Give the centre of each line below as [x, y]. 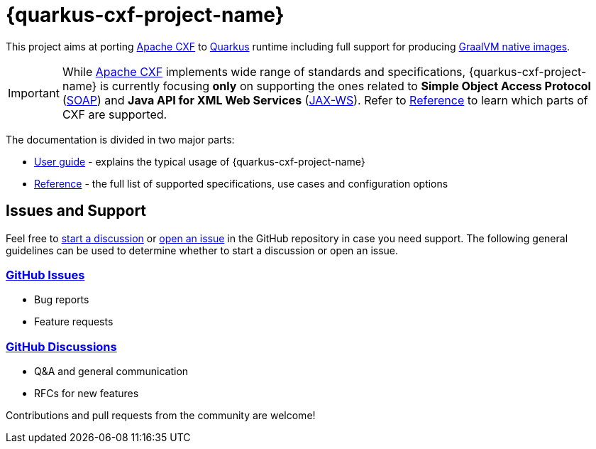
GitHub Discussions [61, 346]
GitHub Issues [45, 275]
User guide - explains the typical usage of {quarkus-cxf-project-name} [200, 161]
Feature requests [74, 322]
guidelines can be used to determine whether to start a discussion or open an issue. [202, 250]
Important [34, 93]
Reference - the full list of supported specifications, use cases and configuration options [241, 183]
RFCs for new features [87, 394]
